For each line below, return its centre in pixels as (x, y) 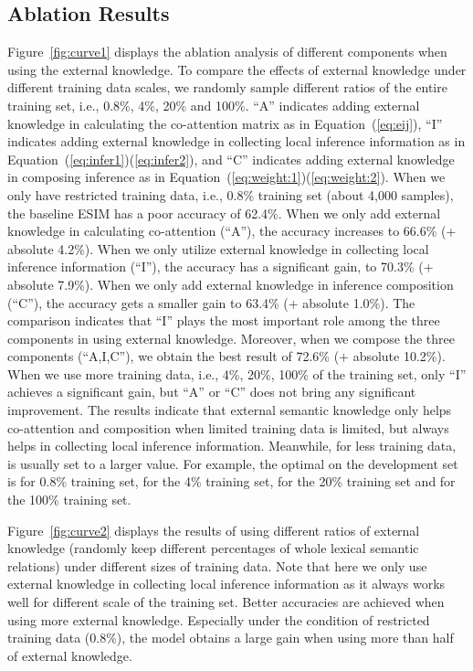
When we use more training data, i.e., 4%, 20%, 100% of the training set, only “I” (237, 373)
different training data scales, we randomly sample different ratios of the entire (227, 87)
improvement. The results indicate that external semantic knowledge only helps (230, 410)
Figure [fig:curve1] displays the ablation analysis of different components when (227, 52)
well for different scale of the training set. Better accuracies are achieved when (226, 602)
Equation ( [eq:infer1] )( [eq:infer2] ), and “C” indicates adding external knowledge (231, 159)
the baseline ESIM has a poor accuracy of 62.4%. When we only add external (224, 213)
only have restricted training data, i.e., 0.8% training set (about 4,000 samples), (231, 194)
